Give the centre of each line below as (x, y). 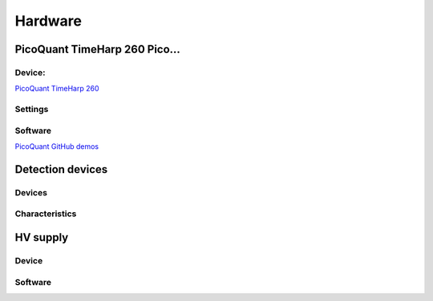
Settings (32, 110)
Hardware (48, 21)
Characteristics (46, 214)
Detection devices (61, 169)
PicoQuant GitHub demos (57, 146)
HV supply (42, 237)
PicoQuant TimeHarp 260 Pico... (97, 49)
